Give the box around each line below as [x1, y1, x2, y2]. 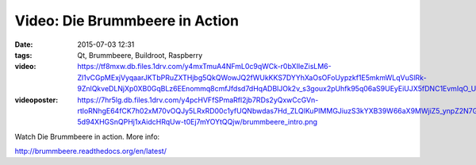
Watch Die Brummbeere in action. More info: [14, 132, 160, 141]
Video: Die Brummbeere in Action [14, 12, 240, 29]
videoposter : [14, 95, 59, 105]
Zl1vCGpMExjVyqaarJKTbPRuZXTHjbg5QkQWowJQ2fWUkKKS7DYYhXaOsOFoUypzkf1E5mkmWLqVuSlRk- [77, 72, 428, 82]
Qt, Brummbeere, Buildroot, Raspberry [77, 50, 203, 59]
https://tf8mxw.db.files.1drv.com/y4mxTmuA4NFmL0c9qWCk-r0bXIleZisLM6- [77, 62, 332, 71]
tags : [14, 50, 33, 59]
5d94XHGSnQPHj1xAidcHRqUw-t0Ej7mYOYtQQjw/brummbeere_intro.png [77, 117, 317, 127]
